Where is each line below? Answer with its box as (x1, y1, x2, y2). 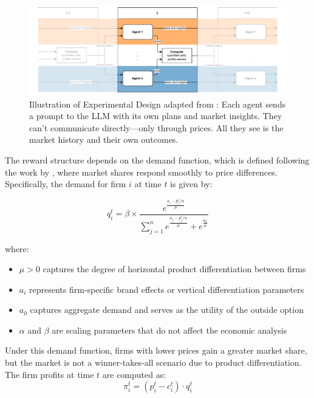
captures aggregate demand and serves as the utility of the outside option (30, 303, 304, 316)
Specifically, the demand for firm (5, 177, 126, 190)
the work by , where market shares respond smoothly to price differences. (5, 165, 278, 178)
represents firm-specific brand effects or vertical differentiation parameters (29, 283, 304, 295)
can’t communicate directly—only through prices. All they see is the (29, 121, 284, 134)
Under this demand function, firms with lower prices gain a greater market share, (5, 344, 307, 357)
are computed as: (102, 368, 166, 380)
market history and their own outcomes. (29, 133, 179, 146)
